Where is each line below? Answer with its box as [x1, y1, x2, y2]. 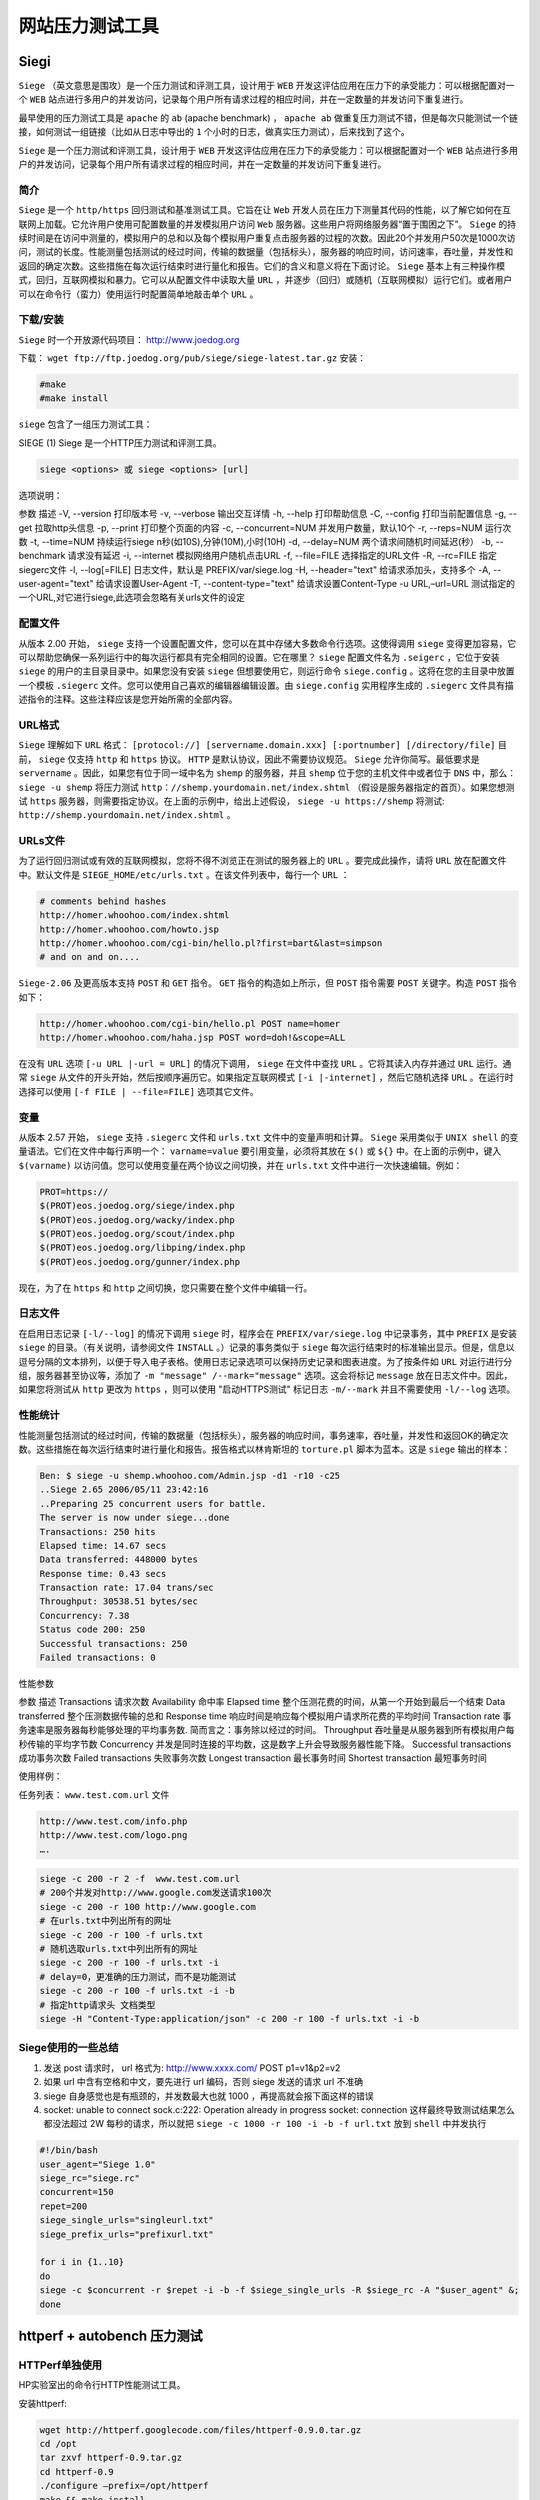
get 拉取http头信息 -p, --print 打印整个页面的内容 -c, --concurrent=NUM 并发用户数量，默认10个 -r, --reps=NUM [18, 521, 483, 534]
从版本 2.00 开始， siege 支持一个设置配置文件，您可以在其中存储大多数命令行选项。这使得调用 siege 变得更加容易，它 [18, 637, 517, 649]
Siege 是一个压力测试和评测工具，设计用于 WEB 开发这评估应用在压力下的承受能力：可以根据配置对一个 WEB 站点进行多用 [18, 144, 519, 156]
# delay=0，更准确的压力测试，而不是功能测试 [39, 1971, 237, 1982]
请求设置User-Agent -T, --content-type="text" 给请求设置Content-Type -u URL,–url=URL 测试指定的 [104, 578, 515, 590]
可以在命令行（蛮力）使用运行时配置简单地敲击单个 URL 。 [18, 288, 259, 300]
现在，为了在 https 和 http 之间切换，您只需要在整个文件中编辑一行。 [18, 1281, 313, 1294]
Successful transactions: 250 [39, 1638, 188, 1649]
